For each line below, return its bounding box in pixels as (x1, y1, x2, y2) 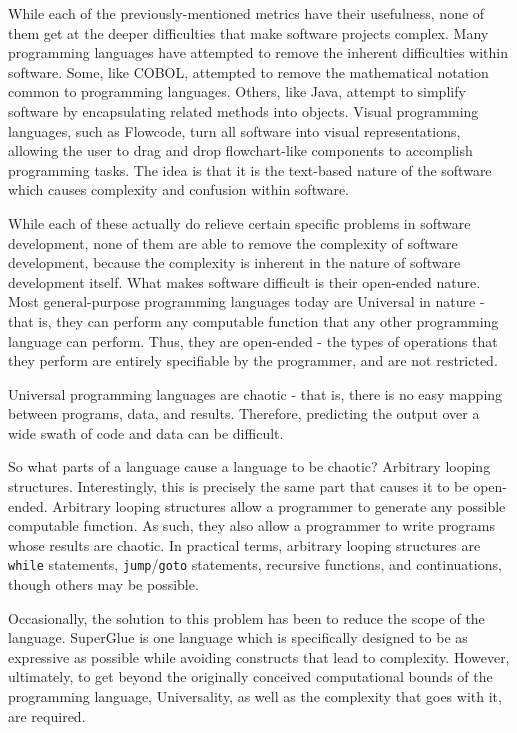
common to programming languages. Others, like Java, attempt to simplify (8, 81, 466, 102)
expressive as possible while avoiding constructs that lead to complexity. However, (8, 646, 510, 667)
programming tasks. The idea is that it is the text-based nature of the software (8, 159, 492, 180)
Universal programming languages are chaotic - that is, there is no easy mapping (8, 383, 503, 404)
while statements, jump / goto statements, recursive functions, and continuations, (8, 554, 502, 575)
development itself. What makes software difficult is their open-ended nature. (8, 271, 481, 292)
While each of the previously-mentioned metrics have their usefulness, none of (8, 3, 485, 23)
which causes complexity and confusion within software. (8, 179, 350, 200)
